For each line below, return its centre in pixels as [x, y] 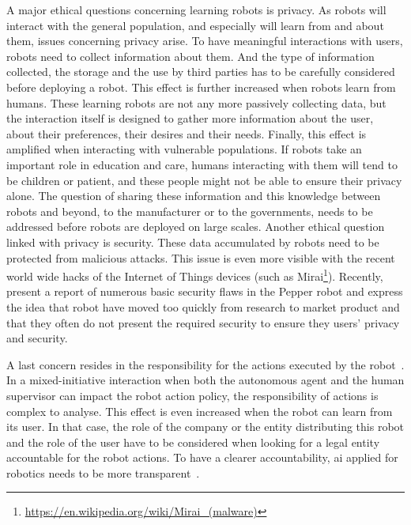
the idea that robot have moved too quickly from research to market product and [203, 306]
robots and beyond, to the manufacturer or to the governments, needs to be [190, 211]
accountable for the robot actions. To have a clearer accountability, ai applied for [202, 457]
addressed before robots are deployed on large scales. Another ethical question [196, 227]
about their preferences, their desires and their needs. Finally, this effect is [187, 133]
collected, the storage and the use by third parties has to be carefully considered [201, 72]
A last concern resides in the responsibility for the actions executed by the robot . [205, 364]
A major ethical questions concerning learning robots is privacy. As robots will [196, 9]
